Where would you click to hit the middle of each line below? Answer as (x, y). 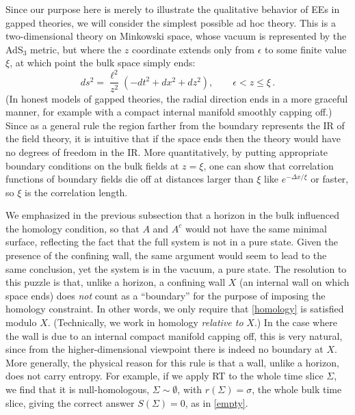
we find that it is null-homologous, (78, 389)
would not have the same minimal (256, 228)
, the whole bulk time (297, 389)
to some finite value (306, 49)
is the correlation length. (76, 192)
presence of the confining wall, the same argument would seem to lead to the (166, 255)
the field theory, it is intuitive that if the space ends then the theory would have (173, 138)
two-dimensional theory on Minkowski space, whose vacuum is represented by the (176, 36)
